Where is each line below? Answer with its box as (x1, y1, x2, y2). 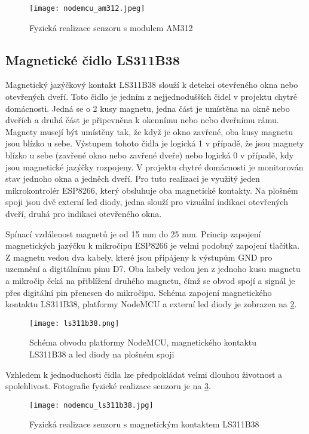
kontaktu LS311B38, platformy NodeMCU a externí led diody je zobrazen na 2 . (5, 298, 297, 310)
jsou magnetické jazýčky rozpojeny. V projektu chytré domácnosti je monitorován (5, 160, 304, 173)
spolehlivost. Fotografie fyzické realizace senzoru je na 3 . (5, 380, 211, 392)
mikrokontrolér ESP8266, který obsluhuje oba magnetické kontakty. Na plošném (5, 184, 298, 196)
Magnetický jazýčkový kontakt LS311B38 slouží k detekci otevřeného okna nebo (5, 78, 298, 91)
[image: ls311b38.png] (29, 319, 120, 328)
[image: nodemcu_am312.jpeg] (29, 4, 145, 13)
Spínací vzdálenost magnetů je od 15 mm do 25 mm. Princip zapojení (5, 227, 261, 240)
